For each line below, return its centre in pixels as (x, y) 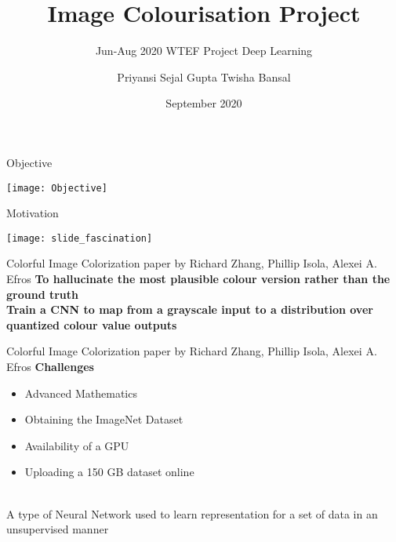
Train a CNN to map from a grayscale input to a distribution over (190, 309)
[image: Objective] (57, 188)
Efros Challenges (50, 366)
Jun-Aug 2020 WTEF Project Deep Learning (204, 51)
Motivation (33, 213)
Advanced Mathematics (81, 393)
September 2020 (204, 103)
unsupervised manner (58, 529)
